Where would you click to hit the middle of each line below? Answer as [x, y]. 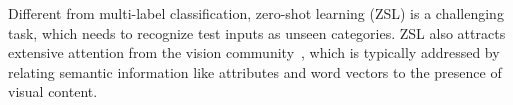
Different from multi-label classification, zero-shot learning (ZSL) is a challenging [256, 13]
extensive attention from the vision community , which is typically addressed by [254, 52]
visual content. [53, 91]
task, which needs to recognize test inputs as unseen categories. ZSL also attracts [257, 32]
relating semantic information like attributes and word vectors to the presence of [255, 71]
